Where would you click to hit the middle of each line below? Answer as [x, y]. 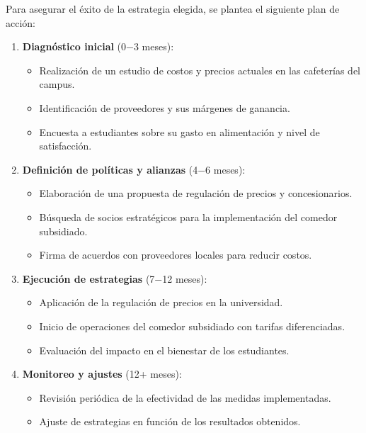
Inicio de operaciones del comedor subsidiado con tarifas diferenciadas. [192, 326]
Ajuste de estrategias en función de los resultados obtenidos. [170, 421]
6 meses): [225, 169]
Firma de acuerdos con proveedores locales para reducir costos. [176, 255]
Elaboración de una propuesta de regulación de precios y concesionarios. [196, 193]
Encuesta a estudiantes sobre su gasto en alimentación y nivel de [179, 131]
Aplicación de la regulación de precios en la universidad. [161, 302]
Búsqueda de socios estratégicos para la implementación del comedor [188, 216]
